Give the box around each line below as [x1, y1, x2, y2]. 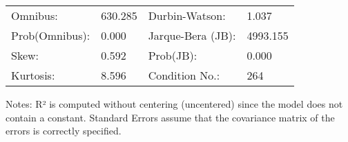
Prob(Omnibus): [11, 27, 90, 43]
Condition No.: [148, 67, 220, 83]
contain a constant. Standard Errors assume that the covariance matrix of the [6, 110, 335, 124]
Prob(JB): [148, 47, 197, 63]
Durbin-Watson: [148, 8, 226, 23]
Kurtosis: [11, 67, 55, 83]
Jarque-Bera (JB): [148, 27, 236, 43]
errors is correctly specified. [6, 123, 122, 138]
